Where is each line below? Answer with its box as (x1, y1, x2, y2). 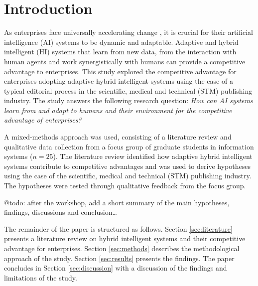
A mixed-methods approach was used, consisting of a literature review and (4, 132, 232, 142)
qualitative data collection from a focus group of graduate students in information (4, 141, 254, 151)
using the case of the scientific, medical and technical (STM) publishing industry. (4, 170, 252, 181)
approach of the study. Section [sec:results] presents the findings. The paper (4, 253, 235, 263)
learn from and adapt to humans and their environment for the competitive (4, 105, 232, 115)
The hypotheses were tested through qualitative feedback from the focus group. (4, 180, 246, 191)
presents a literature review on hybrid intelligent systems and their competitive (4, 233, 246, 244)
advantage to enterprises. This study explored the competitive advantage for (4, 66, 237, 76)
